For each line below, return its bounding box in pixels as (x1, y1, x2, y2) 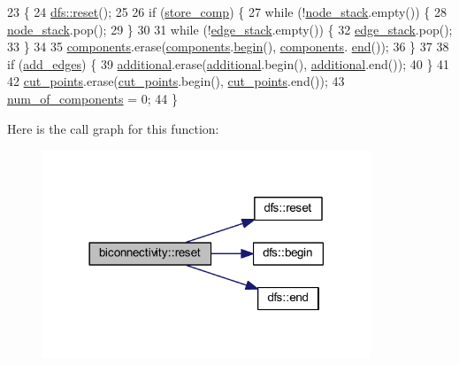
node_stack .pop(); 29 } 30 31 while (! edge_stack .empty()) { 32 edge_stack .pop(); (7, 19, 453, 38)
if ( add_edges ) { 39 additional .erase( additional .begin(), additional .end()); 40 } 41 (7, 54, 450, 73)
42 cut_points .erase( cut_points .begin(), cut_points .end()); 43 (7, 72, 345, 90)
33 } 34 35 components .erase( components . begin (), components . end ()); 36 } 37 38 (7, 37, 449, 56)
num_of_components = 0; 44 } (7, 89, 178, 107)
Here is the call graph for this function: (7, 119, 219, 137)
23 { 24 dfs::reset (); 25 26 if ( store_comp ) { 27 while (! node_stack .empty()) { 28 (7, 3, 448, 20)
